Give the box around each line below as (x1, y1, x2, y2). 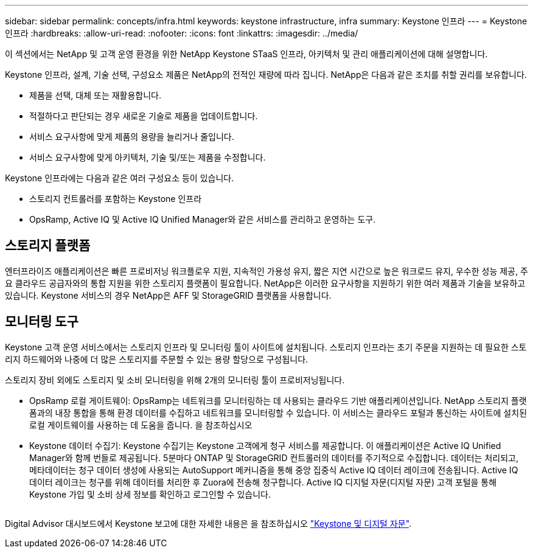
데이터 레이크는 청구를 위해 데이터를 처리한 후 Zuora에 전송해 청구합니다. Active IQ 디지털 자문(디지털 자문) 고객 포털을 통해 (29, 476, 497, 487)
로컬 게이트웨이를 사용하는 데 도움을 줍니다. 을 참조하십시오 (29, 419, 253, 430)
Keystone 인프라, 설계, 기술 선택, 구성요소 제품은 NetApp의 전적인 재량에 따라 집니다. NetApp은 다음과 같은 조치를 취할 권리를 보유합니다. (5, 69, 527, 80)
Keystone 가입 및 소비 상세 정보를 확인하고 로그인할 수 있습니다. (29, 489, 271, 499)
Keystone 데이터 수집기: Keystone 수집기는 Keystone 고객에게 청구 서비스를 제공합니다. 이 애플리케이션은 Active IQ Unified (29, 440, 501, 451)
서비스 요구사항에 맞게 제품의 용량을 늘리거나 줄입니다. (29, 131, 234, 142)
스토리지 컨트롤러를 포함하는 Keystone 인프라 (29, 193, 202, 204)
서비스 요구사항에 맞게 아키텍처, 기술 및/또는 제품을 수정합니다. (29, 152, 266, 162)
